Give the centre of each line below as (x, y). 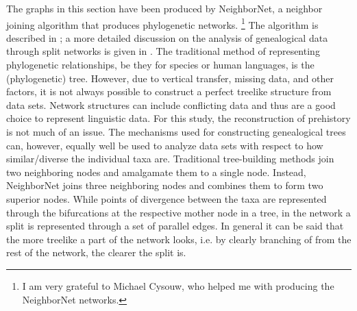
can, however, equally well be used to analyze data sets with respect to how (165, 145)
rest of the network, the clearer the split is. (96, 252)
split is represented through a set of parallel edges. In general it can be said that (175, 226)
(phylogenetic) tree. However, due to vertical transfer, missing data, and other (170, 78)
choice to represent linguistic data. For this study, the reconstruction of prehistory (178, 118)
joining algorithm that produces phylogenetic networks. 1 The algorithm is (162, 23)
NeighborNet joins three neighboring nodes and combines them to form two (165, 185)
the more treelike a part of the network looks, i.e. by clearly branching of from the (179, 239)
